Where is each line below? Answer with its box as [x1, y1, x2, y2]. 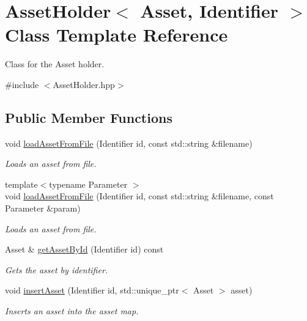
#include [5, 78, 39, 90]
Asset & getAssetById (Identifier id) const [5, 243, 164, 256]
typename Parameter [49, 177, 128, 190]
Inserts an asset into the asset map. [5, 304, 139, 317]
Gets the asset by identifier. [5, 263, 108, 276]
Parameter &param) [5, 202, 81, 215]
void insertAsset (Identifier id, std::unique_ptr [5, 284, 179, 297]
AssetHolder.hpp [53, 78, 115, 90]
